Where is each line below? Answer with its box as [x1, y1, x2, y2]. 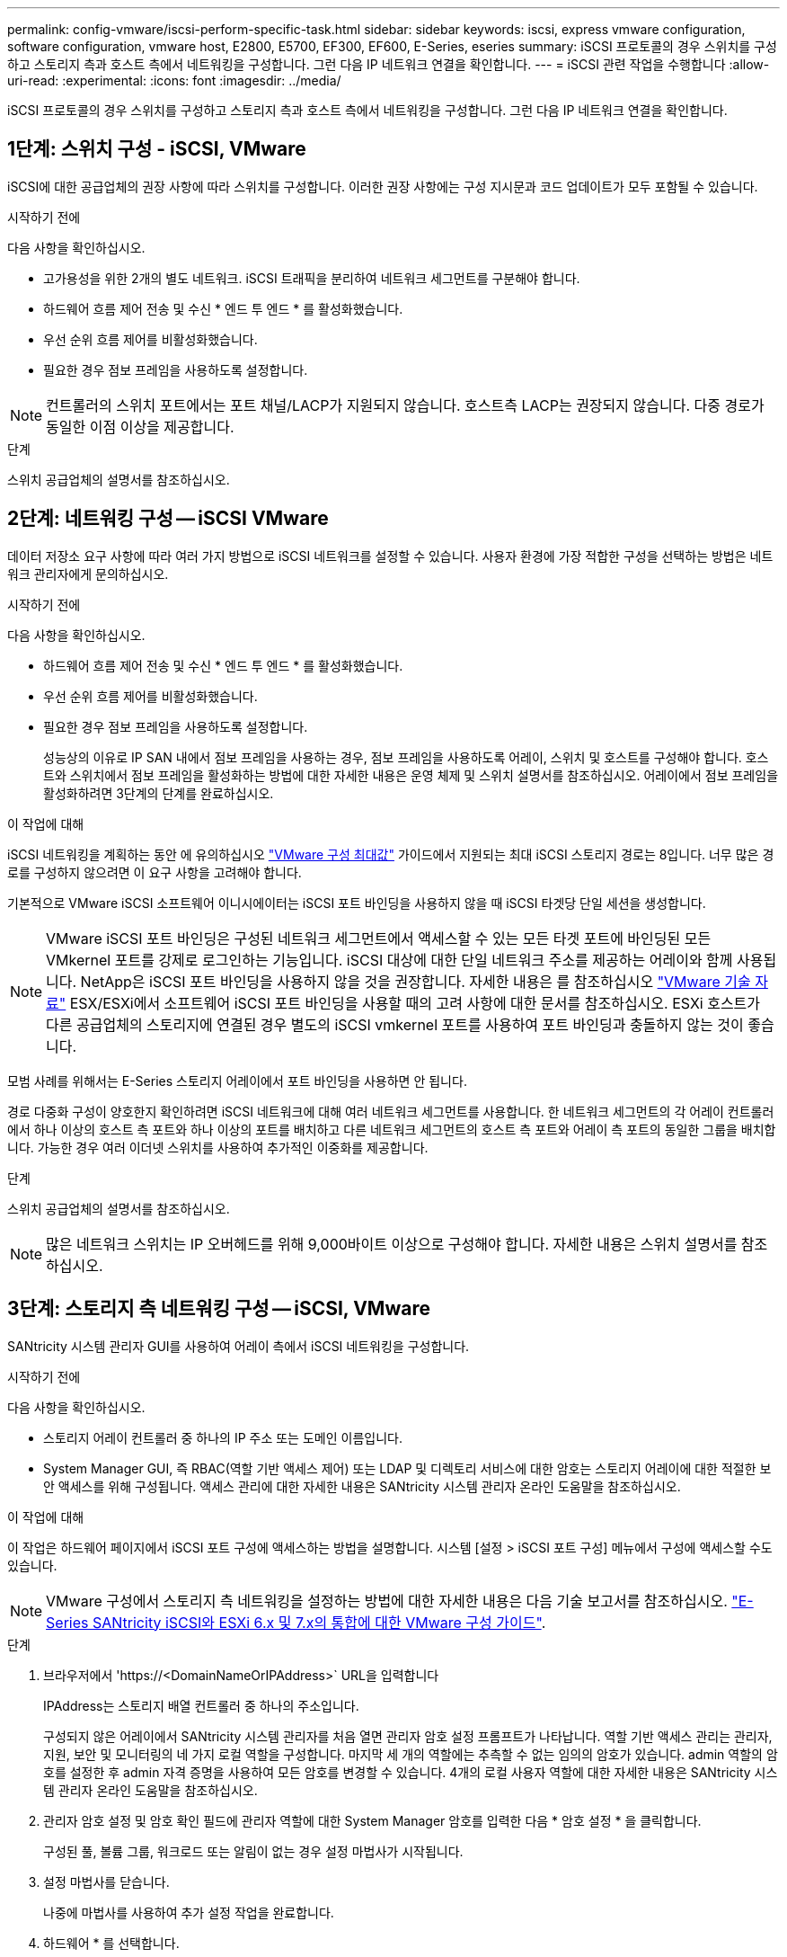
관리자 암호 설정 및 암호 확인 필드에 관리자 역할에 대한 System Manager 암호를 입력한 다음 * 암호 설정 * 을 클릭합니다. [43, 1812, 702, 1828]
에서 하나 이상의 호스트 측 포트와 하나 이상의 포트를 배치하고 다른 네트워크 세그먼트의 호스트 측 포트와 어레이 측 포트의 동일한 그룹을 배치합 [7, 1121, 776, 1137]
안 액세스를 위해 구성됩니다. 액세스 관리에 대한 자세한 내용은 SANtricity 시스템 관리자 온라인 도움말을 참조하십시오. [43, 1478, 681, 1494]
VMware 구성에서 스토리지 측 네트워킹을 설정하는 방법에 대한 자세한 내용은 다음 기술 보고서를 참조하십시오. [46, 1591, 728, 1610]
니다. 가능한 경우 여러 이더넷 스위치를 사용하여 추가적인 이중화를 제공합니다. [7, 1139, 429, 1155]
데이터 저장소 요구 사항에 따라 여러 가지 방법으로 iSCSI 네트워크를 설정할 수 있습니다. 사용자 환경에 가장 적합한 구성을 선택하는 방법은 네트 [7, 547, 774, 564]
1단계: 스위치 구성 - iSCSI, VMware [7, 138, 306, 161]
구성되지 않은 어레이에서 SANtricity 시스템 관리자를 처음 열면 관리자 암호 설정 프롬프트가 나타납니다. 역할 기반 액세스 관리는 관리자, [43, 1728, 773, 1744]
